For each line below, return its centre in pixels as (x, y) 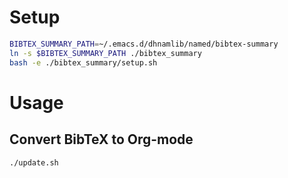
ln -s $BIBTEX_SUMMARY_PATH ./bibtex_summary (105, 53)
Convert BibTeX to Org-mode (101, 139)
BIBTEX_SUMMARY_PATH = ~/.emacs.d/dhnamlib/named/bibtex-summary (144, 44)
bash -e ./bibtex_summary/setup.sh (83, 62)
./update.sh (34, 162)
